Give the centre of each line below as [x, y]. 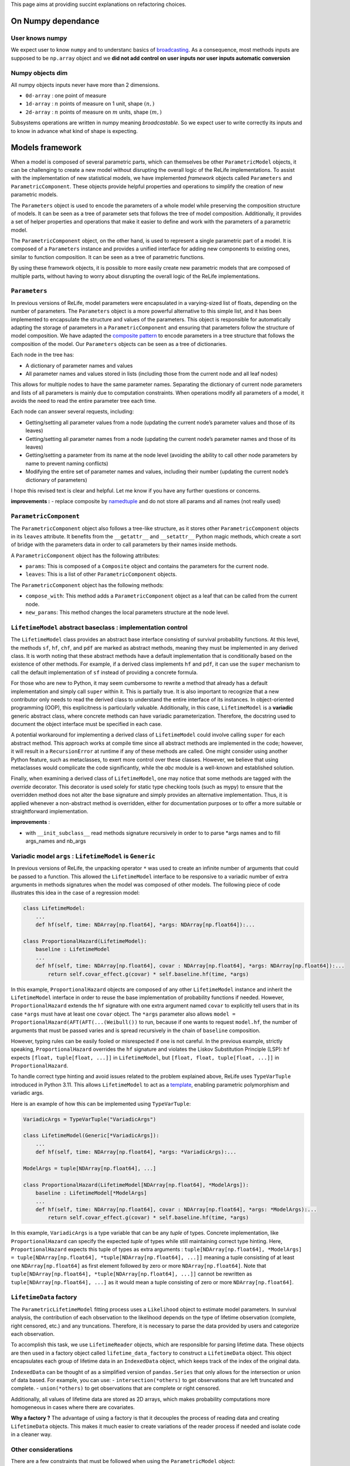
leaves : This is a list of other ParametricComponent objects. [101, 574]
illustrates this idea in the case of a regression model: [75, 893]
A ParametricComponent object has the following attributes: [85, 555]
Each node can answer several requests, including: [72, 412]
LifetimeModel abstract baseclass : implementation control [99, 627]
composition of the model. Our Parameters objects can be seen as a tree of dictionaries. [119, 344]
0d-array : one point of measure [66, 96]
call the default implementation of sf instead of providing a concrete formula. [104, 672]
